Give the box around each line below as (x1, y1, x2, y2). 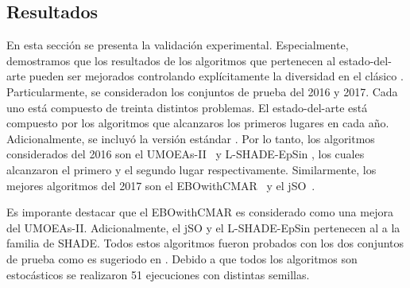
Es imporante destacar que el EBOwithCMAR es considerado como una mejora (6, 204, 393, 220)
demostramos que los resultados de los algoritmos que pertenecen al (6, 52, 336, 68)
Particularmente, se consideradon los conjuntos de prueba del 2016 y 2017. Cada (6, 83, 398, 99)
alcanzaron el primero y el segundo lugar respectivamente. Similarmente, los (6, 161, 377, 177)
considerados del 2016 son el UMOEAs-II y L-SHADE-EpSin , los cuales (6, 146, 365, 162)
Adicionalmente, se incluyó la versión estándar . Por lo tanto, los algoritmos (6, 130, 375, 146)
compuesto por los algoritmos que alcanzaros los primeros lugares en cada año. (6, 115, 389, 131)
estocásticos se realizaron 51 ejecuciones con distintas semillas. (6, 266, 310, 282)
